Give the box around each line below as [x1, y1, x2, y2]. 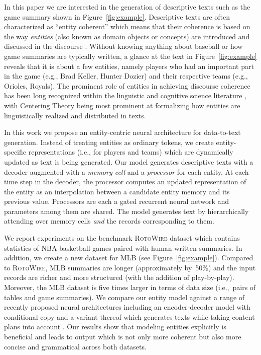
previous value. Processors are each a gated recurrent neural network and [4, 196, 229, 206]
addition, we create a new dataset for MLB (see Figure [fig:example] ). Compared [4, 252, 253, 263]
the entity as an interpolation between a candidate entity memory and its [4, 186, 230, 196]
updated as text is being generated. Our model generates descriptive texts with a [4, 156, 253, 167]
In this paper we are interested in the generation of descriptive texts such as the [4, 2, 250, 12]
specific [4, 147, 27, 157]
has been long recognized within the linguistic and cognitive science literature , [4, 90, 246, 101]
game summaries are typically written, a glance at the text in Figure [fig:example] [4, 50, 257, 61]
